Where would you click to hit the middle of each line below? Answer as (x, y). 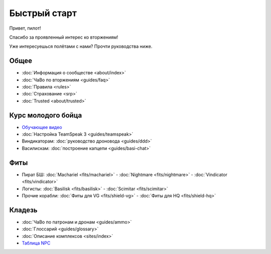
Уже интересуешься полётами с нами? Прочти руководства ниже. (81, 46)
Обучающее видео (42, 127)
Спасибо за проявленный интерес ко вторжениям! (64, 37)
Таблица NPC (36, 243)
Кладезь (23, 210)
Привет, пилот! (25, 28)
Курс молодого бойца (46, 115)
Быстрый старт (43, 13)
